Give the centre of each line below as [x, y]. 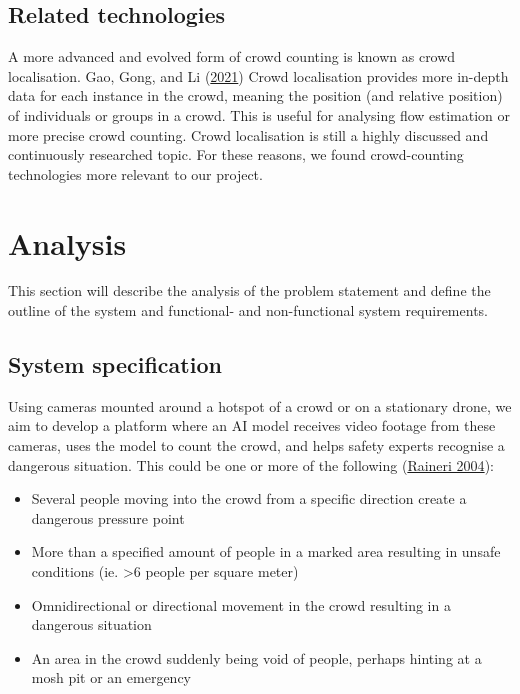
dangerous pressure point [108, 517]
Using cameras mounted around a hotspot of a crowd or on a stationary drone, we [260, 405]
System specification [115, 364]
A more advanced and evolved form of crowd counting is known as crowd [232, 56]
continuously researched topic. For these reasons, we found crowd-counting [236, 154]
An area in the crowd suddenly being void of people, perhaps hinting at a [256, 657]
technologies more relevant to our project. [135, 173]
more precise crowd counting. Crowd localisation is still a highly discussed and [248, 134]
